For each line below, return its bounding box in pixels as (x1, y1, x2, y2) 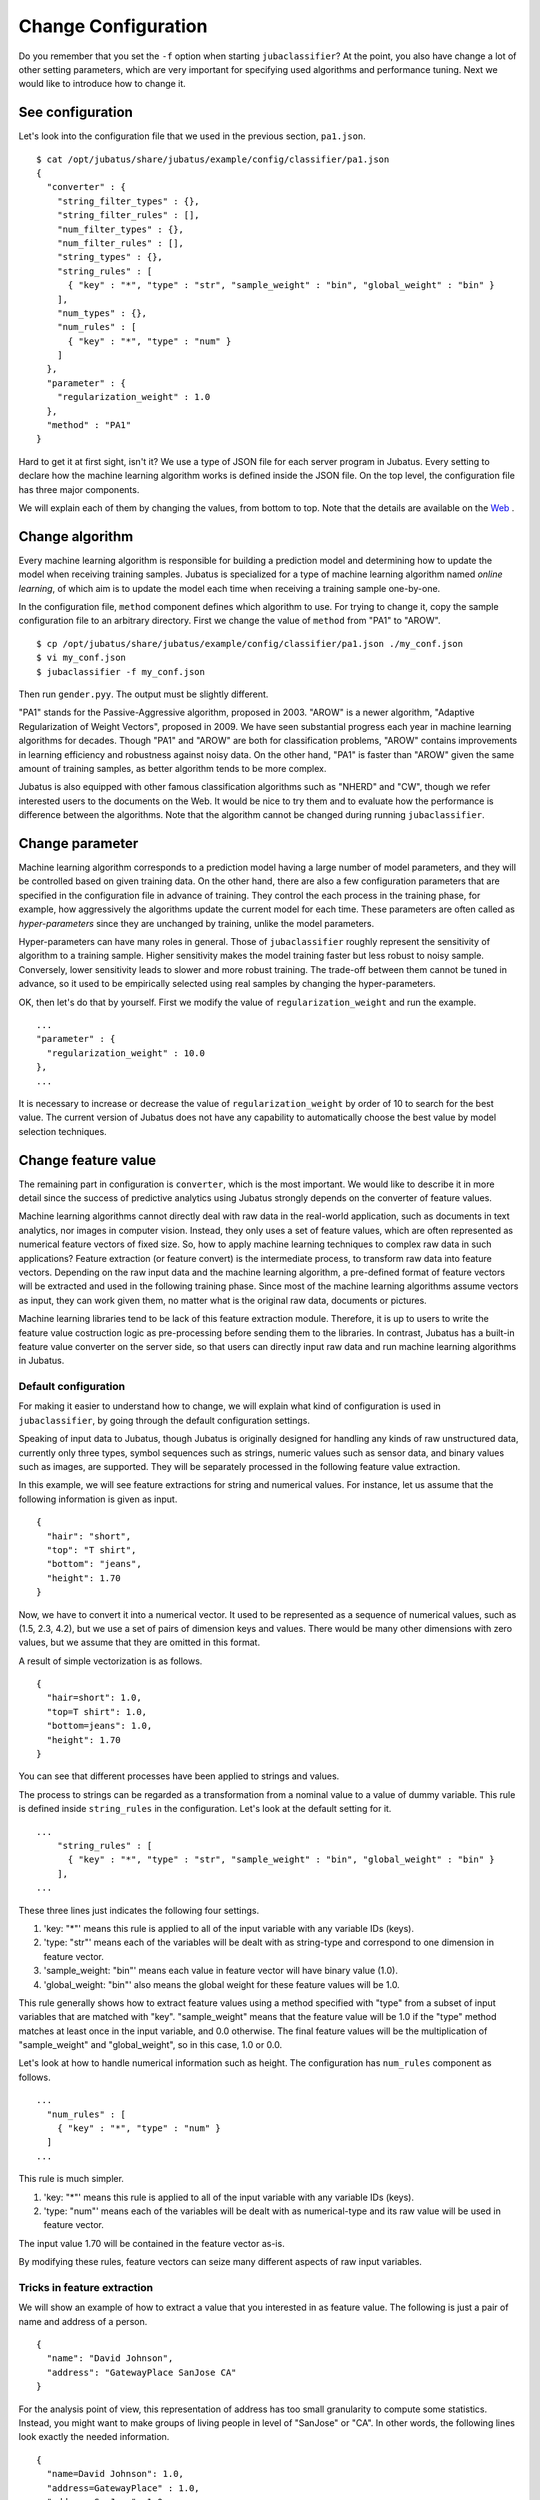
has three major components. (18, 483, 140, 495)
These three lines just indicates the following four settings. (18, 1904, 260, 1916)
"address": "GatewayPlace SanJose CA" (46, 2366, 237, 2378)
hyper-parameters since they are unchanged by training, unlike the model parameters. (18, 917, 375, 929)
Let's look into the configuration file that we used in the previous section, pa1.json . (18, 130, 367, 142)
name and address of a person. (18, 2315, 148, 2327)
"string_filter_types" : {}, (56, 195, 200, 207)
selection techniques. (18, 1125, 107, 1137)
